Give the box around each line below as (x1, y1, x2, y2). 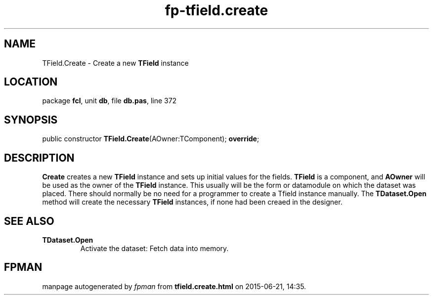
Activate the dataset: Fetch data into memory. (80, 244, 229, 253)
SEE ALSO (4, 214, 54, 227)
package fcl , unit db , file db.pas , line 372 (42, 96, 177, 105)
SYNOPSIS (4, 113, 58, 126)
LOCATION (4, 76, 58, 88)
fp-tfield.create (165, 2, 268, 19)
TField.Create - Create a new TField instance (42, 58, 189, 67)
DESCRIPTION (4, 151, 75, 164)
